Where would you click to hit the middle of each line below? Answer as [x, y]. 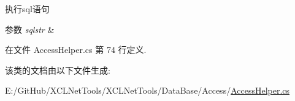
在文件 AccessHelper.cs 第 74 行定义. [76, 50]
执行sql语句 [27, 9]
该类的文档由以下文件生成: [58, 70]
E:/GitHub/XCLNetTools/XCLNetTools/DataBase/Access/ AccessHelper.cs [147, 90]
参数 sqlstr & [30, 29]
